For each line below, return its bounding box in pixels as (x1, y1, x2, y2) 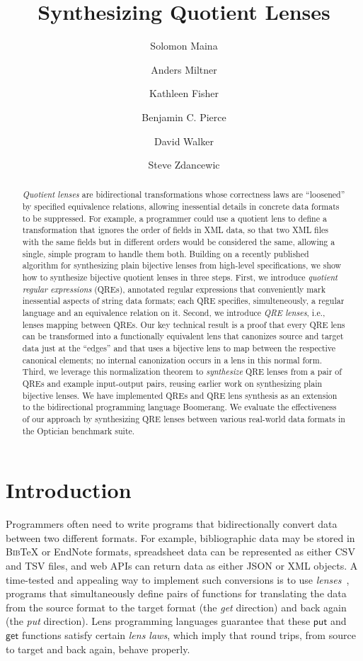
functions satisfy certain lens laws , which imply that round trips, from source (21, 627, 356, 642)
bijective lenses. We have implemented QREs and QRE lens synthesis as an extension (22, 389, 338, 401)
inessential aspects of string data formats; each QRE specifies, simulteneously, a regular (22, 295, 345, 307)
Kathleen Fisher (149, 86, 219, 101)
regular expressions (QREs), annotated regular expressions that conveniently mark (22, 283, 325, 295)
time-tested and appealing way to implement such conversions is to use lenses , (6, 572, 350, 587)
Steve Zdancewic (148, 157, 220, 172)
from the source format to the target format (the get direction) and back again (6, 599, 347, 614)
